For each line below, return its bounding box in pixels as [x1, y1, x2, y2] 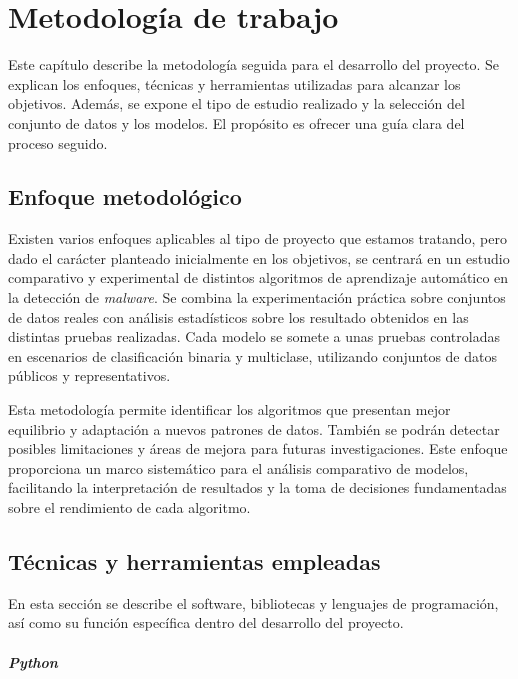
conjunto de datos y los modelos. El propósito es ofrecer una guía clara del [8, 112, 465, 133]
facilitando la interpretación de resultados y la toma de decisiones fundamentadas [8, 477, 507, 498]
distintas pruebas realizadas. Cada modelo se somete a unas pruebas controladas [8, 326, 500, 347]
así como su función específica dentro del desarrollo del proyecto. [8, 612, 404, 633]
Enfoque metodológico [8, 181, 242, 212]
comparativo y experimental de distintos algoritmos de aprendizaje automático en [8, 267, 509, 288]
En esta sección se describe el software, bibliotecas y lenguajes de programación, [8, 592, 499, 613]
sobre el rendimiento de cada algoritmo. [8, 497, 251, 518]
